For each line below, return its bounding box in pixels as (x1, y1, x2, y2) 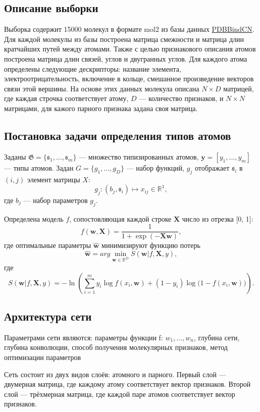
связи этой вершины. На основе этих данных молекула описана (4, 83, 199, 93)
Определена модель (4, 213, 64, 224)
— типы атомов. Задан (4, 162, 74, 173)
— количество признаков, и (139, 93, 224, 104)
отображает (194, 162, 230, 173)
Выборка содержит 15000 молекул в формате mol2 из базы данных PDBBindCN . (4, 24, 254, 34)
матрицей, (223, 83, 254, 93)
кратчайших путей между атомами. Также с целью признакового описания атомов (4, 43, 256, 54)
